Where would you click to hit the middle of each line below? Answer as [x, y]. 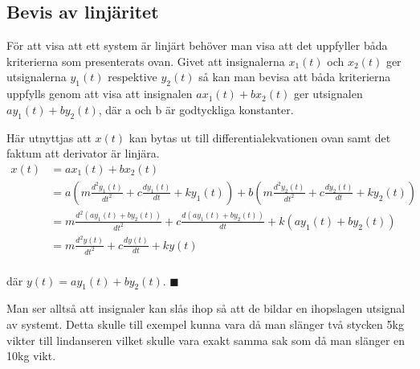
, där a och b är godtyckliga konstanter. [196, 109]
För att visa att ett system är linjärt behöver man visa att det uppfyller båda [197, 45]
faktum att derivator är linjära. [83, 153]
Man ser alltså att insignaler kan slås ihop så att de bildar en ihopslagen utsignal [206, 308]
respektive [133, 77]
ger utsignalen [328, 94]
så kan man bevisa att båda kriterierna [295, 77]
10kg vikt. [31, 356]
